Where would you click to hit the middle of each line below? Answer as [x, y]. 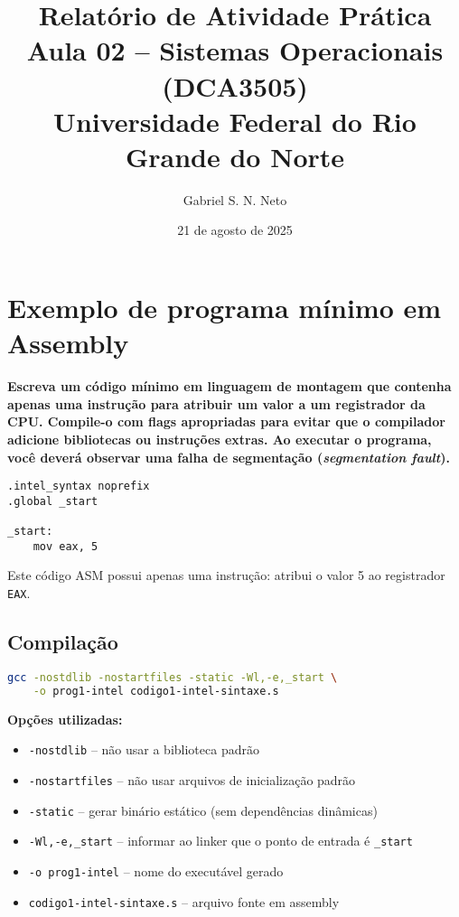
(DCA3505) [235, 85]
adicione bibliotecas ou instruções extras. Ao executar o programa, [220, 439]
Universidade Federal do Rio [235, 121]
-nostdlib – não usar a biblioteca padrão [144, 749]
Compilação [63, 642]
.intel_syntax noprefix [79, 487]
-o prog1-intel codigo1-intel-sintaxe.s [156, 691]
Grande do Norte [235, 156]
